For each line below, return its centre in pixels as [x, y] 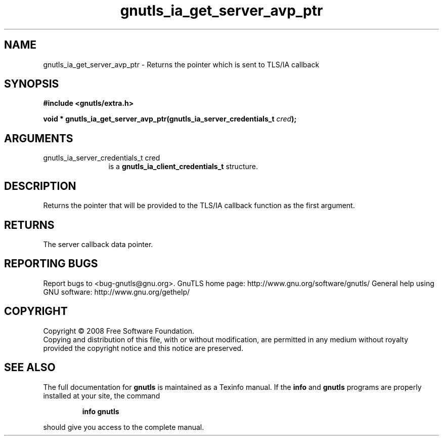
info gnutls [101, 411]
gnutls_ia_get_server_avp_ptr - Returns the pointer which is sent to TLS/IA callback [181, 64]
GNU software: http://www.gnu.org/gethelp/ [117, 292]
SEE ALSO [30, 368]
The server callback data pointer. [98, 244]
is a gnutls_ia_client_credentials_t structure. [183, 167]
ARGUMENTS [39, 138]
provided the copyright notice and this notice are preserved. [143, 348]
